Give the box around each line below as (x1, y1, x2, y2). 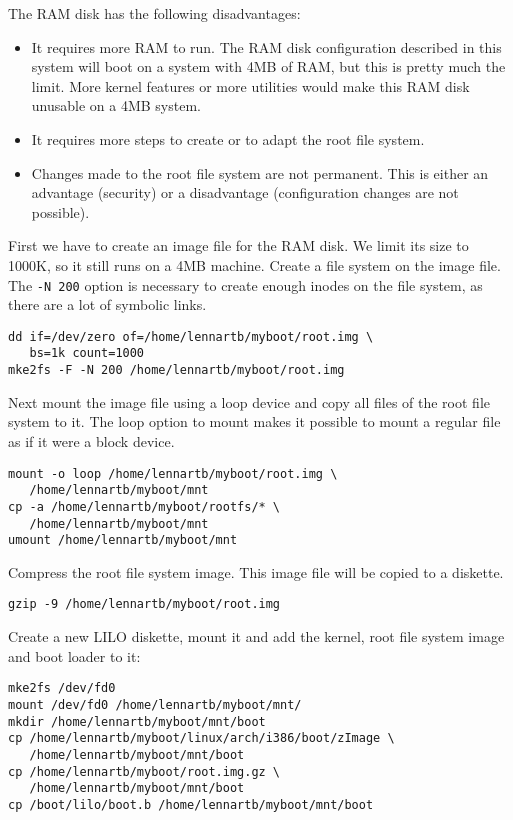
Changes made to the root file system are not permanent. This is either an (31, 162, 489, 183)
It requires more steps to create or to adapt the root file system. (31, 128, 425, 149)
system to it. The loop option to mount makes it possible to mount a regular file (8, 411, 501, 432)
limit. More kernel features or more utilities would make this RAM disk (31, 75, 470, 96)
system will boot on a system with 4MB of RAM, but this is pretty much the (31, 56, 506, 77)
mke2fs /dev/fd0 (8, 681, 116, 696)
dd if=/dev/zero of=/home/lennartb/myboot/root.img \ (8, 329, 374, 344)
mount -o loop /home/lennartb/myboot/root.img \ (8, 466, 338, 481)
